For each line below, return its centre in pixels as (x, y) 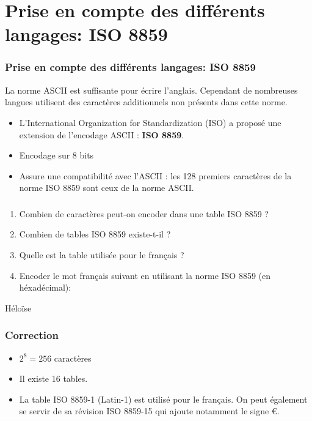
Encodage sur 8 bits (56, 155)
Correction (32, 335)
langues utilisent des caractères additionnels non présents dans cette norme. (146, 102)
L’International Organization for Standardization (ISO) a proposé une (150, 122)
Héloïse (18, 307)
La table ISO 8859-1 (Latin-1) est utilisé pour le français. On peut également (163, 399)
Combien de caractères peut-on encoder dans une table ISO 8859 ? (144, 213)
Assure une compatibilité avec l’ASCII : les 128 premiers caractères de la (155, 175)
